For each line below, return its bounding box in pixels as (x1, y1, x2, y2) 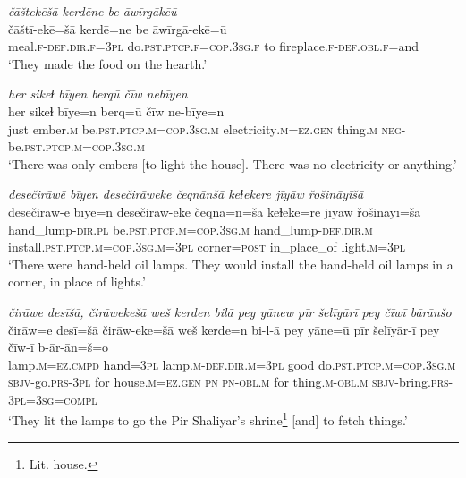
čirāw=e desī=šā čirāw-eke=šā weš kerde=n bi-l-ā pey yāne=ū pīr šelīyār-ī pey (8, 320, 440, 338)
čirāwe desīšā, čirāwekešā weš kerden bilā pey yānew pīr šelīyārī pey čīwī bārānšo (8, 302, 452, 320)
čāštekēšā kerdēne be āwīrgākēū (8, 2, 177, 20)
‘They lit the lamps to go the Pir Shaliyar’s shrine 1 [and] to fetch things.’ (8, 408, 408, 430)
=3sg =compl (26, 389, 97, 408)
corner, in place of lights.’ (8, 272, 146, 291)
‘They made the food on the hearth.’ (8, 54, 208, 73)
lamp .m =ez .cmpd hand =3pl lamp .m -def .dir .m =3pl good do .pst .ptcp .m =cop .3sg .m (8, 354, 456, 373)
